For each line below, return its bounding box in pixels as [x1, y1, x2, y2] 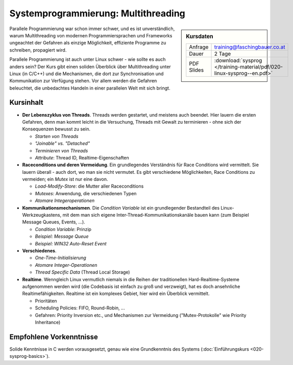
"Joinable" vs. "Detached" [35, 141, 90, 147]
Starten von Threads [35, 133, 79, 139]
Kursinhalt [9, 98, 43, 107]
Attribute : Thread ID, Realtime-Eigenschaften [35, 154, 130, 161]
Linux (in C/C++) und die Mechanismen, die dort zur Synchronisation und [9, 71, 164, 77]
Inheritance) [35, 319, 61, 325]
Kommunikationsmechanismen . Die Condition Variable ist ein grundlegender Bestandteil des [22, 204, 219, 211]
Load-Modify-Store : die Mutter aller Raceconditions [35, 183, 144, 189]
